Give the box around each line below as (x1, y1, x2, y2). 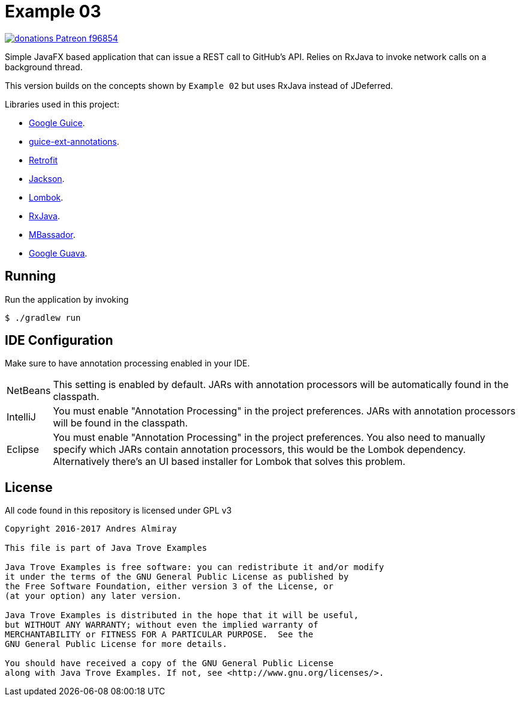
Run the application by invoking (5, 294, 129, 305)
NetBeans (7, 384, 51, 397)
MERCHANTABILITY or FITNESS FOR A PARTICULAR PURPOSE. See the (5, 630, 314, 640)
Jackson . (29, 173, 65, 184)
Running (5, 269, 56, 284)
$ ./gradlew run (5, 312, 81, 323)
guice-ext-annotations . (29, 136, 119, 147)
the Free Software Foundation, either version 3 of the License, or (5, 581, 333, 592)
